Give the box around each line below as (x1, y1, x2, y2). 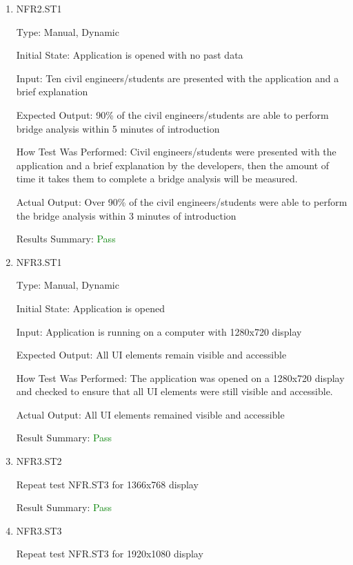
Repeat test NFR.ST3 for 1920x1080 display (16, 546, 203, 561)
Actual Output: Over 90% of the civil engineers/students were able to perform (16, 194, 347, 209)
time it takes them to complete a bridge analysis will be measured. (16, 171, 298, 186)
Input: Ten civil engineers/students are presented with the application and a (16, 70, 339, 85)
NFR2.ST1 (16, 1, 62, 15)
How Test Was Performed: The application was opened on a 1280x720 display (16, 370, 345, 385)
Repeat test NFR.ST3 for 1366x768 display (16, 477, 199, 491)
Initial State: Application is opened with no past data (16, 48, 243, 62)
